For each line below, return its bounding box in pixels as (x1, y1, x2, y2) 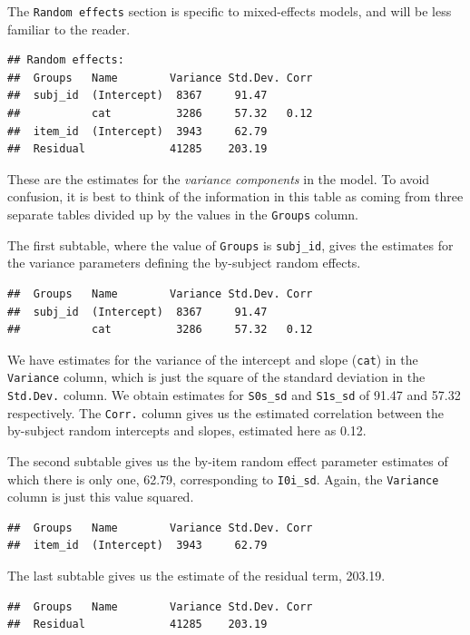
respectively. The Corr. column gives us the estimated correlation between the (7, 403, 445, 422)
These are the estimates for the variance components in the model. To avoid (7, 169, 430, 188)
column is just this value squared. (7, 487, 194, 506)
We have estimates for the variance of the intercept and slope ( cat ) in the (7, 349, 418, 368)
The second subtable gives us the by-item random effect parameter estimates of (7, 451, 448, 470)
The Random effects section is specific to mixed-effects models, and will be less (7, 2, 452, 20)
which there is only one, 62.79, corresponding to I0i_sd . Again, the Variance (7, 469, 439, 488)
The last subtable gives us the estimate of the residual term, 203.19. (7, 565, 386, 584)
